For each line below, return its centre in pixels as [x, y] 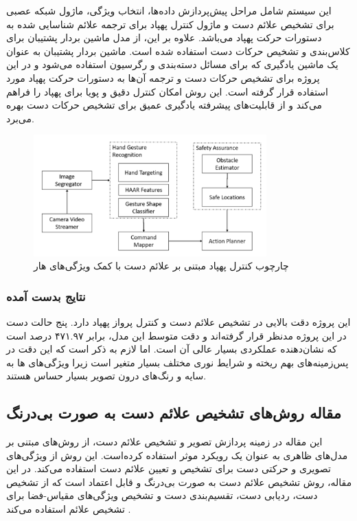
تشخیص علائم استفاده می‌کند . [69, 509]
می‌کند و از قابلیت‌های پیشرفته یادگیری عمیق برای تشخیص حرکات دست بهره [164, 105]
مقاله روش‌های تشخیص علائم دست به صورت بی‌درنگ [174, 413]
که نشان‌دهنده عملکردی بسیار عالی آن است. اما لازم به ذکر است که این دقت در [172, 349]
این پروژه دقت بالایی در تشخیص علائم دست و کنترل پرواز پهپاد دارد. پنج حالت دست [178, 321]
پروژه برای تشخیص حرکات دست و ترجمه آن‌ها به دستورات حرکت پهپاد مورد [163, 77]
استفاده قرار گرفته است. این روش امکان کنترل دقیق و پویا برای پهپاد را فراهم [167, 91]
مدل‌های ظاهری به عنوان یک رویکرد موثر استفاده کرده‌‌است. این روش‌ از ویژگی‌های [177, 455]
